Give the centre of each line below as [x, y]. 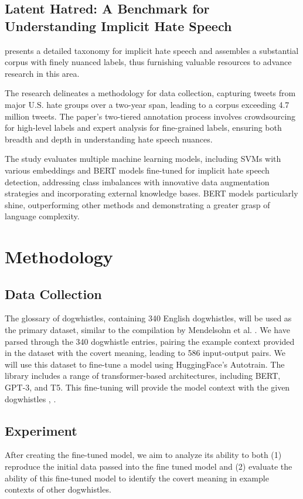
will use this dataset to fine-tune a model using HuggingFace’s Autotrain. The [145, 364]
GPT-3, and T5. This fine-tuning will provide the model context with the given [147, 387]
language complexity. [42, 216]
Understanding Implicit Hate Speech [118, 26]
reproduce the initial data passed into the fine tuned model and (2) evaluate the [149, 466]
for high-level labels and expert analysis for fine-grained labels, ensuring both [143, 128]
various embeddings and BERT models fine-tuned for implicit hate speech [137, 170]
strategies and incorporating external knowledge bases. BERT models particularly [151, 193]
